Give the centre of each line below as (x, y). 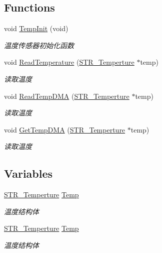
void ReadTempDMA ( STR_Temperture (67, 96)
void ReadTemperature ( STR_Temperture (69, 62)
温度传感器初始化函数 (39, 45)
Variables (28, 173)
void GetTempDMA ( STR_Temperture (65, 129)
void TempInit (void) (36, 28)
